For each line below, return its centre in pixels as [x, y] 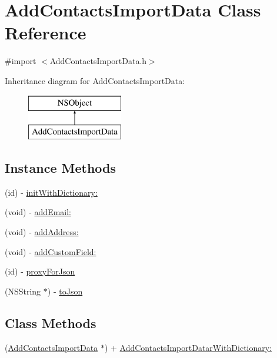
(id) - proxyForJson [40, 271]
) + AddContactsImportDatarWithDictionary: [188, 347]
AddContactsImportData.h [98, 61]
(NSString [23, 291]
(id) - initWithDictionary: [51, 192]
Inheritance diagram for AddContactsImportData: [95, 80]
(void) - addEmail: [38, 212]
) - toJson [65, 291]
